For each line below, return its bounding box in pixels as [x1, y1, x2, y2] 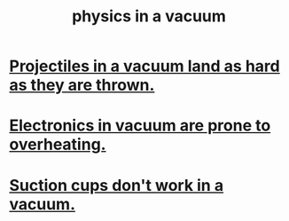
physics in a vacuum [72, 6, 226, 27]
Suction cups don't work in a [9, 175, 224, 195]
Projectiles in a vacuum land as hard [9, 56, 281, 76]
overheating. [9, 135, 106, 154]
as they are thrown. [9, 75, 155, 95]
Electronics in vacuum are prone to [9, 115, 271, 136]
